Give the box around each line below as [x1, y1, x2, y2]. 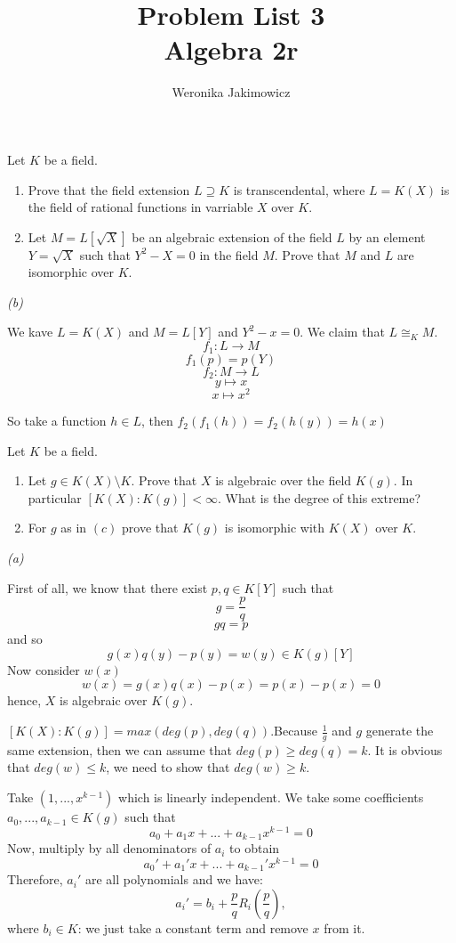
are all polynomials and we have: [84, 870, 263, 889]
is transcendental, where [233, 180, 365, 199]
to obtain [229, 839, 280, 858]
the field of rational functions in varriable [28, 198, 253, 216]
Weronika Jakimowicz [172, 83, 291, 102]
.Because [270, 721, 317, 740]
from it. [324, 918, 365, 937]
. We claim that [300, 322, 385, 341]
